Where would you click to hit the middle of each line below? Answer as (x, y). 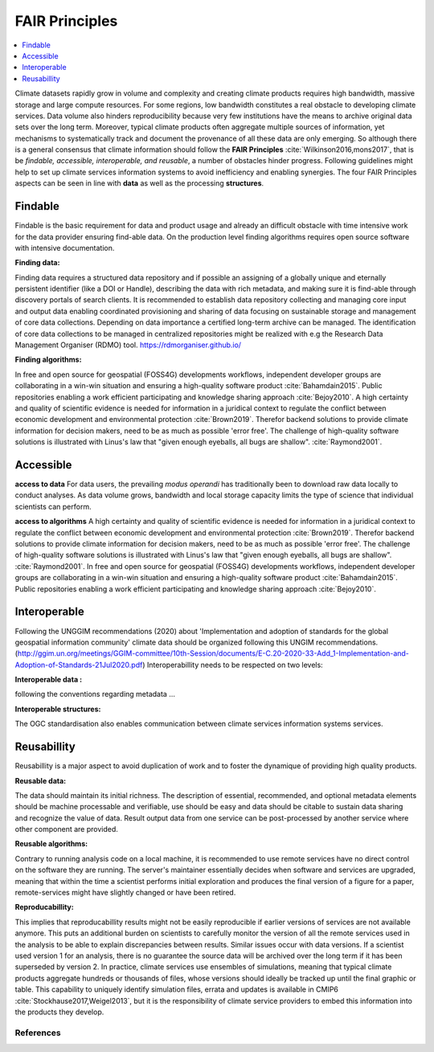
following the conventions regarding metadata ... (95, 694)
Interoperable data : (49, 680)
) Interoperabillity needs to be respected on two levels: (232, 665)
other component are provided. (66, 829)
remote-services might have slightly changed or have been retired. (125, 893)
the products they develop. (59, 1012)
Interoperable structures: (58, 709)
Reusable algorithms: (51, 844)
